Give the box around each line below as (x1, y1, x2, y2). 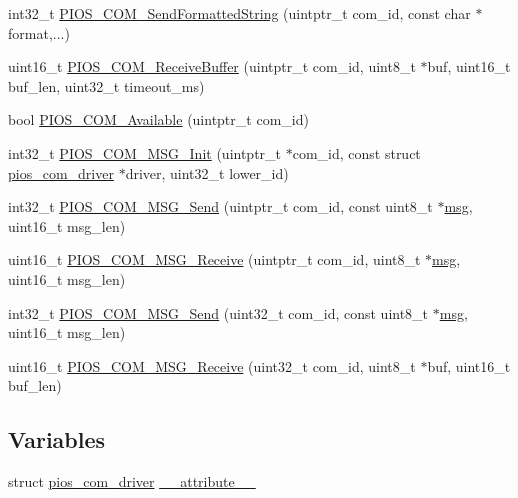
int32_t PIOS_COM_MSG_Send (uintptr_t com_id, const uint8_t (8, 196, 433, 217)
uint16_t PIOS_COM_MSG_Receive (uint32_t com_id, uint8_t (8, 355, 416, 376)
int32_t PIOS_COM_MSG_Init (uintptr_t (8, 142, 282, 163)
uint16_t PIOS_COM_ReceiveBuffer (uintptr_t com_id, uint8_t (8, 56, 416, 77)
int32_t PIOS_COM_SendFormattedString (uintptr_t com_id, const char (8, 3, 471, 23)
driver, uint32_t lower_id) (125, 162, 289, 183)
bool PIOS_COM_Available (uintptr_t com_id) (8, 109, 309, 130)
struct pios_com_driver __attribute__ (8, 471, 256, 492)
